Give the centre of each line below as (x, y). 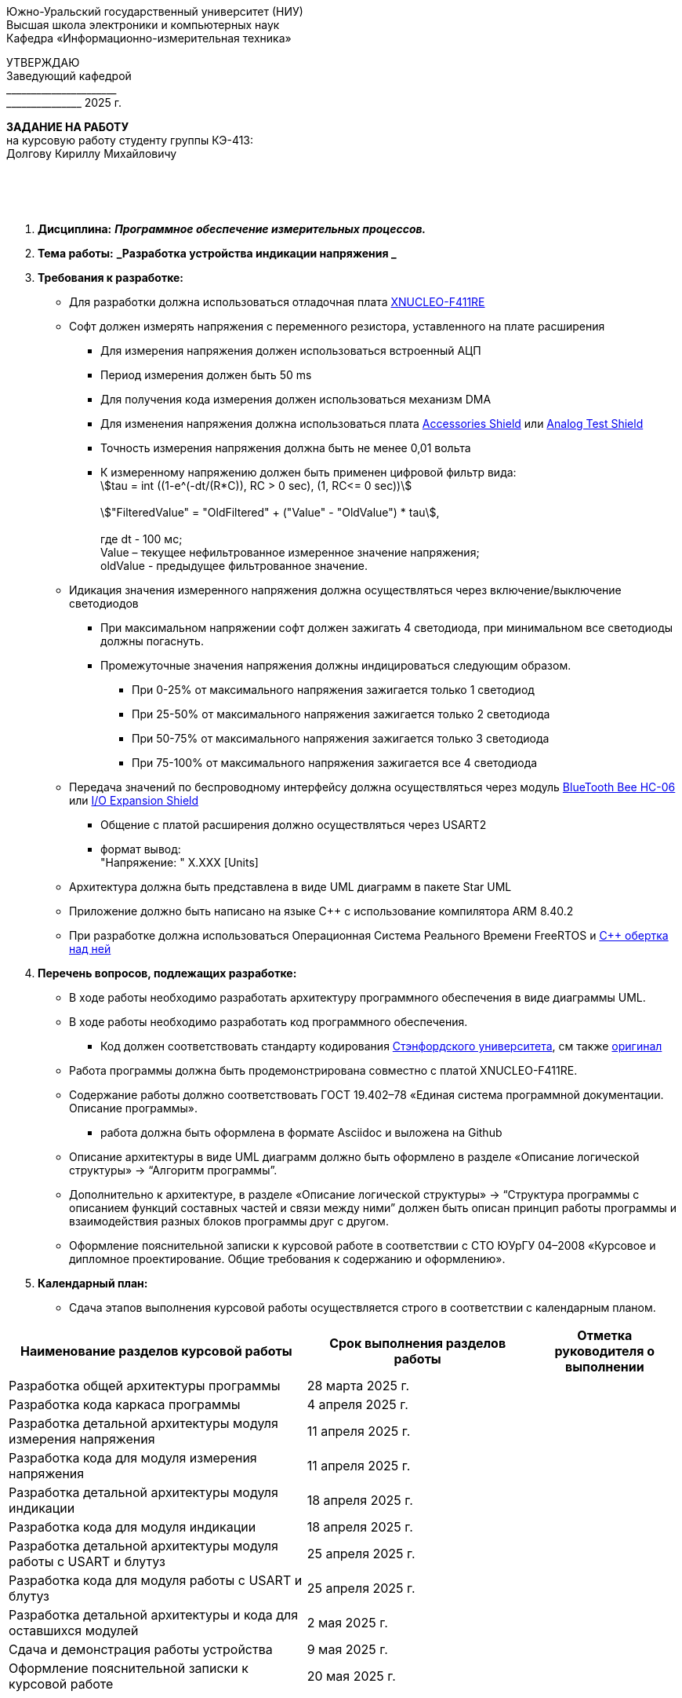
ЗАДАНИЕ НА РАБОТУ (68, 127)
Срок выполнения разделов (418, 1343)
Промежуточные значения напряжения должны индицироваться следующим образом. (336, 665)
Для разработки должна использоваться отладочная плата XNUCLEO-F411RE (277, 302)
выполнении (604, 1367)
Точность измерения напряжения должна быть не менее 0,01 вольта (286, 448)
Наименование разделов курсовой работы (156, 1351)
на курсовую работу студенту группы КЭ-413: (130, 140)
